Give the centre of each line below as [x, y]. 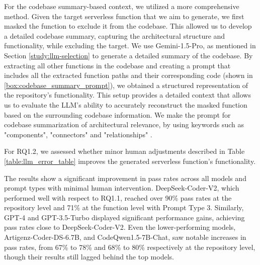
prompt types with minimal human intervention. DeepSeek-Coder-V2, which [122, 188]
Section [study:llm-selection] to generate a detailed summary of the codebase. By [128, 55]
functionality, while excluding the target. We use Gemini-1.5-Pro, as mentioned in [130, 46]
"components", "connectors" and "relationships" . [78, 134]
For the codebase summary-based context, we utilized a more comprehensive [122, 6]
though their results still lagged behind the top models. [89, 257]
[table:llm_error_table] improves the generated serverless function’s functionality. [130, 161]
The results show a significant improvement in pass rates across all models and [125, 178]
